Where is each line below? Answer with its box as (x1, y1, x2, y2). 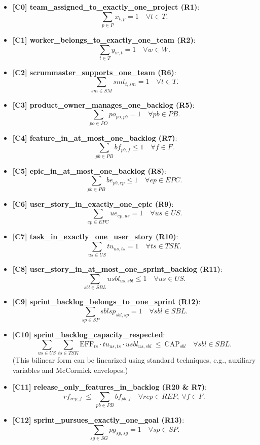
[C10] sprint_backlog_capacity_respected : (12, 329, 165, 340)
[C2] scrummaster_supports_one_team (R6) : (12, 67, 176, 77)
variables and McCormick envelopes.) (12, 364, 128, 375)
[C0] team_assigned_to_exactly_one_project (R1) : (12, 2, 200, 12)
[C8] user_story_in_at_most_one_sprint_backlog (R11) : (12, 264, 222, 274)
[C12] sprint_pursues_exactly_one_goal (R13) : (12, 415, 184, 425)
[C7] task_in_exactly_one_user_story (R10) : (12, 231, 178, 242)
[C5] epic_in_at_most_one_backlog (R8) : (12, 165, 166, 176)
